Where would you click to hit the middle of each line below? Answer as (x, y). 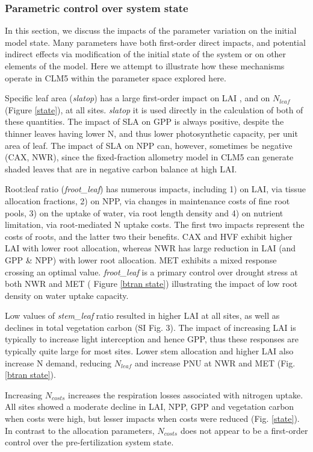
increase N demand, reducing (58, 363)
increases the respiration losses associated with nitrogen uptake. (186, 394)
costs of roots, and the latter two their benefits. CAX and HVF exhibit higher (149, 236)
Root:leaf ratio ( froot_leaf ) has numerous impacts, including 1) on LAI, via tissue (155, 189)
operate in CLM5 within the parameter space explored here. (116, 77)
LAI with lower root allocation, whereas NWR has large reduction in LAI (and (150, 248)
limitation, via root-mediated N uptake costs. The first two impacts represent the (155, 224)
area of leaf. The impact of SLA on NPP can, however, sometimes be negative (149, 145)
